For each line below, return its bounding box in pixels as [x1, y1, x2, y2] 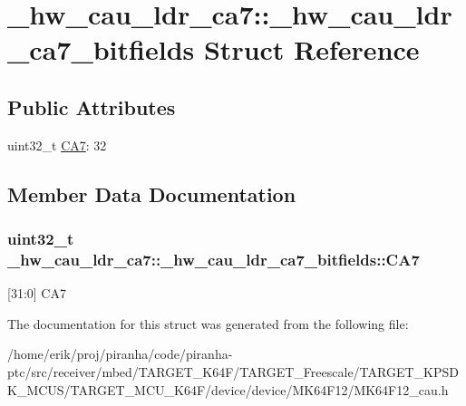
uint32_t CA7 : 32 [7, 135, 107, 154]
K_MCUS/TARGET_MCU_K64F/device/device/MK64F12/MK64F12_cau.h [7, 380, 449, 399]
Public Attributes [7, 92, 176, 121]
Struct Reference [203, 31, 420, 68]
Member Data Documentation [7, 179, 296, 208]
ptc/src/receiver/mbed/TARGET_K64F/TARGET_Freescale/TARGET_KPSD [7, 362, 459, 382]
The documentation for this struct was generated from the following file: [7, 314, 409, 333]
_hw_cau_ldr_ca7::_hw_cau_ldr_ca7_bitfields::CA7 [7, 247, 420, 270]
